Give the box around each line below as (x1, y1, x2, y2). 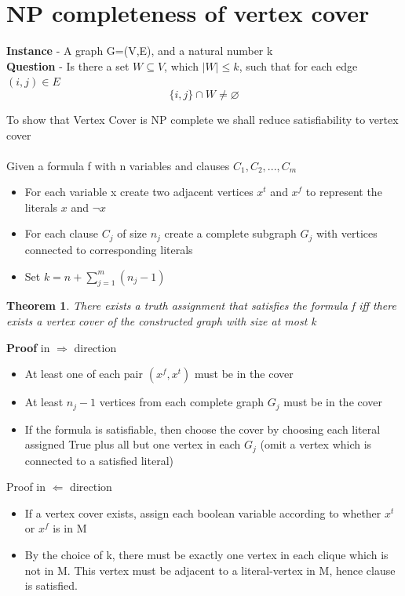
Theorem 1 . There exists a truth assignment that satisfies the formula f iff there (6, 297, 396, 314)
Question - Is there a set (6, 57, 130, 74)
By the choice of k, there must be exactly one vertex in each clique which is (24, 546, 389, 562)
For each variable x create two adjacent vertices (24, 184, 254, 200)
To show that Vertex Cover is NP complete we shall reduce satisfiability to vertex (6, 111, 399, 127)
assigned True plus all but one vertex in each (24, 436, 241, 452)
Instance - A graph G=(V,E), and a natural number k (6, 42, 273, 59)
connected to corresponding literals (24, 241, 193, 257)
